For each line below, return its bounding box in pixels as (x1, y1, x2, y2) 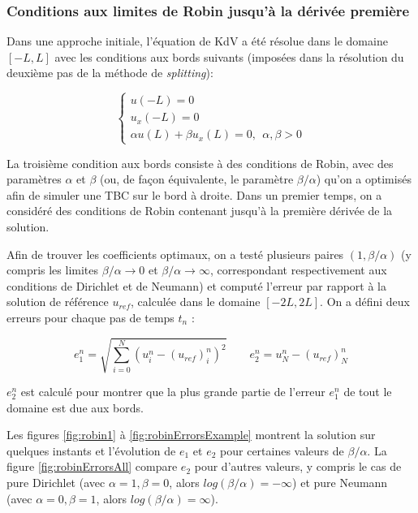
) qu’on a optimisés (316, 170, 412, 188)
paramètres (6, 170, 62, 188)
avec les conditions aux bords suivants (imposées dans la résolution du (54, 48, 404, 65)
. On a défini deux (320, 293, 410, 310)
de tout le (343, 383, 392, 400)
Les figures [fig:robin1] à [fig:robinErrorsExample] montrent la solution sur (6, 426, 376, 443)
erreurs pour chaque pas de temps (6, 308, 175, 325)
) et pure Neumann (292, 474, 388, 491)
